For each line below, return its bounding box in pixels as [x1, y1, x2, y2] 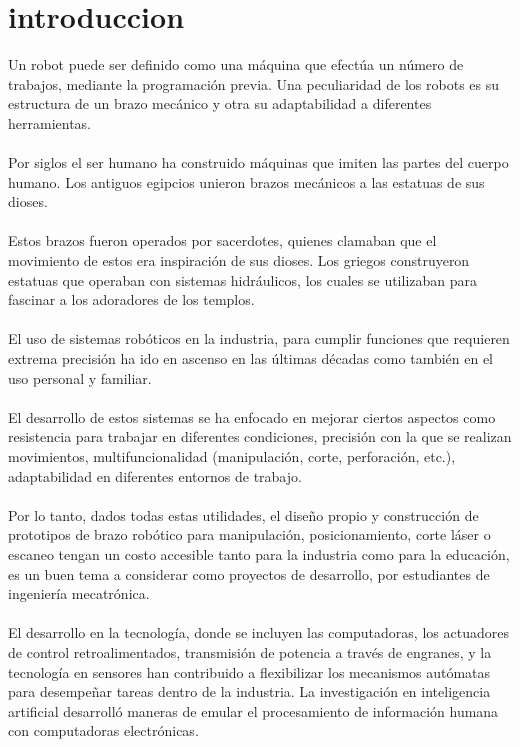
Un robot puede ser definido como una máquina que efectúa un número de [8, 54, 464, 75]
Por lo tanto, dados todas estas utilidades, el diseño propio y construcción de [8, 504, 479, 525]
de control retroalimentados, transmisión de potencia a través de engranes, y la [8, 641, 492, 662]
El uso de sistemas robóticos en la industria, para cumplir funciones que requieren [8, 328, 510, 349]
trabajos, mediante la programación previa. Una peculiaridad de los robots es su [8, 73, 500, 94]
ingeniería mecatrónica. [8, 583, 150, 604]
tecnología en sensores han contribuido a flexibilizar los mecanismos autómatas [8, 661, 491, 682]
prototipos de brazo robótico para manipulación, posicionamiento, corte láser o [8, 524, 491, 545]
